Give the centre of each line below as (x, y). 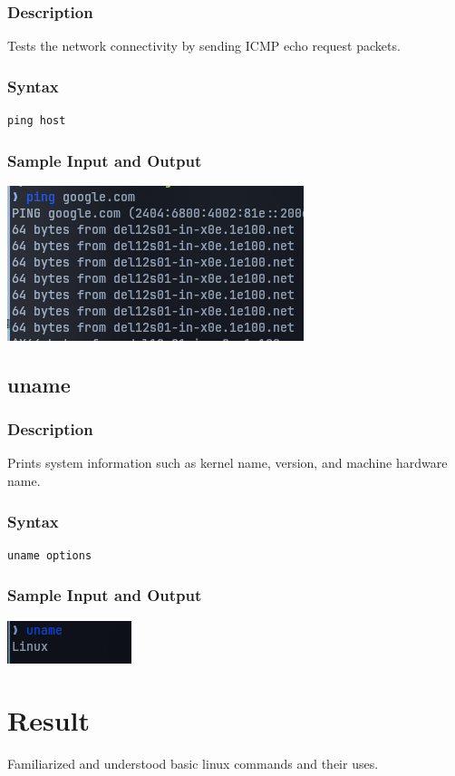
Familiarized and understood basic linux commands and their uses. (193, 764)
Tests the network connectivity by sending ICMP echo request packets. (204, 46)
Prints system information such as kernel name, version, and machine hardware (227, 463)
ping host (37, 121)
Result (48, 720)
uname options (50, 555)
